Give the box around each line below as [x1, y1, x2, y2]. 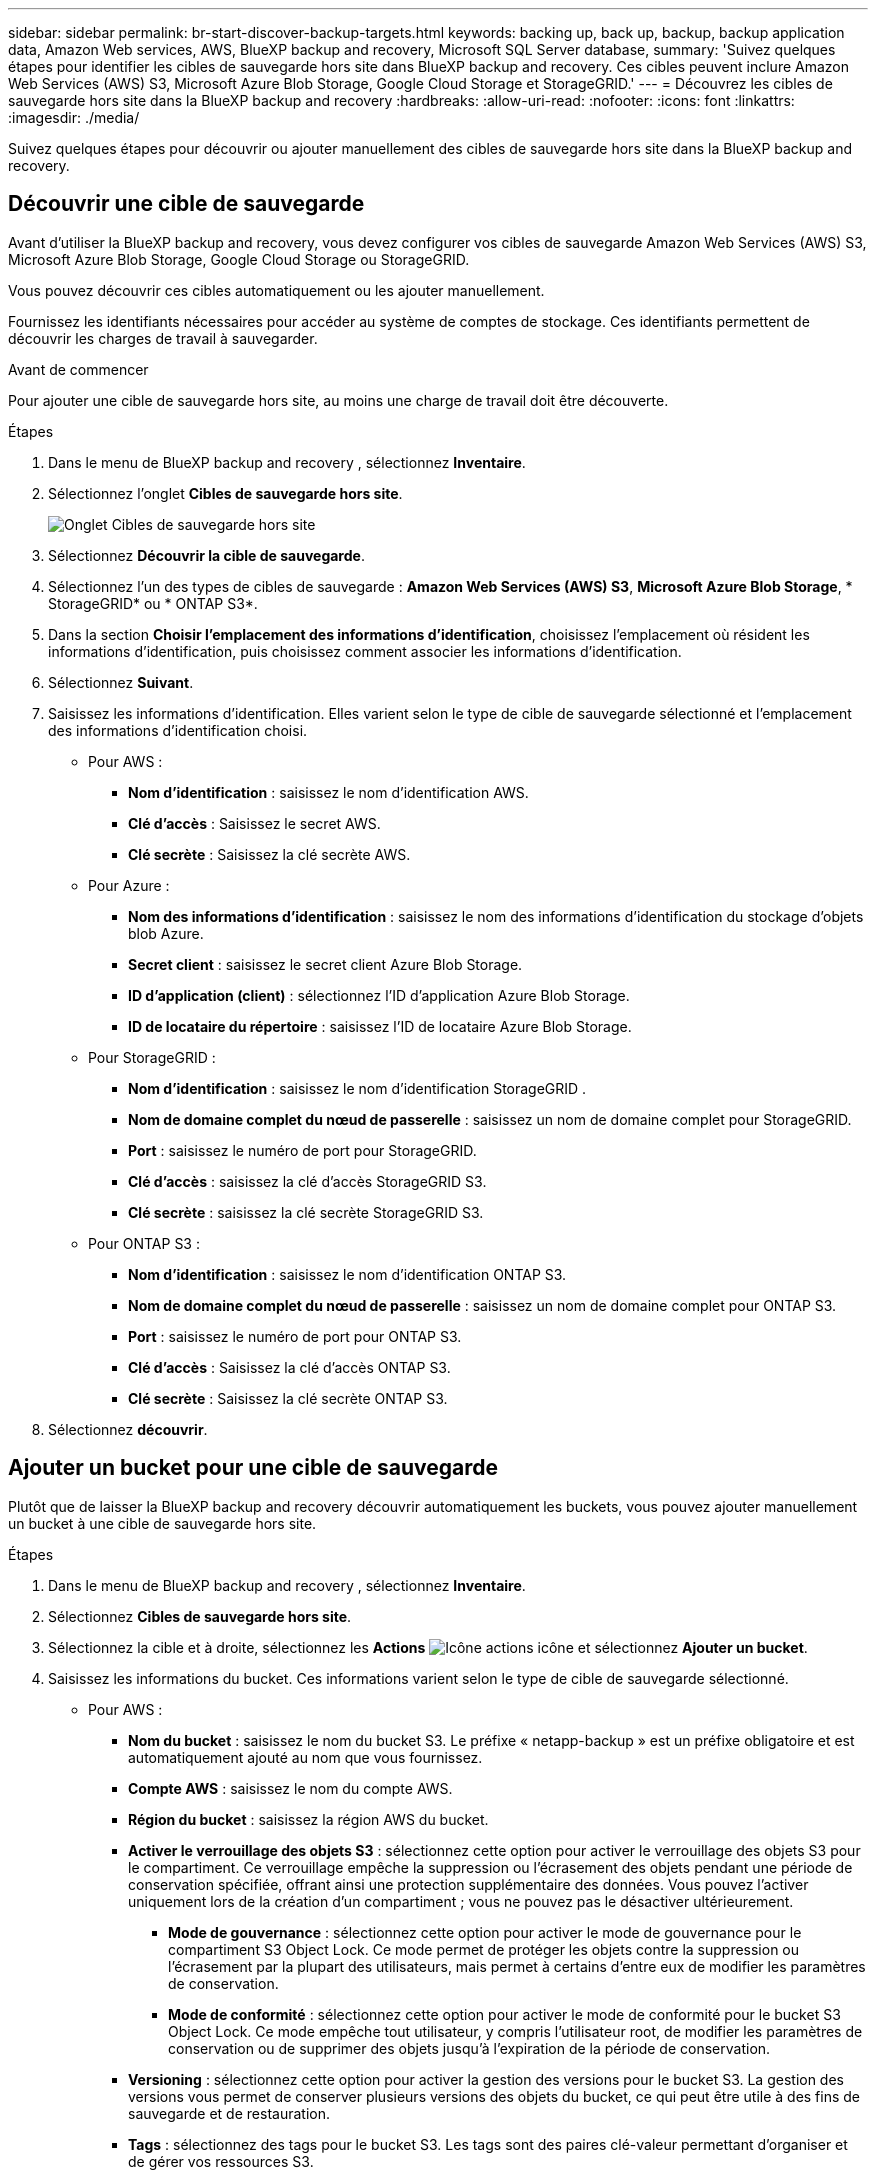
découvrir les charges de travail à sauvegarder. [8, 329, 318, 347]
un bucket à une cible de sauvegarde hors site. [8, 1514, 317, 1532]
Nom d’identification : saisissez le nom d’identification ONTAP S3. [128, 1265, 567, 1283]
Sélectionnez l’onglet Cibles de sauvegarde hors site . [48, 484, 403, 502]
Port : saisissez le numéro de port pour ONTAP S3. [128, 1327, 462, 1345]
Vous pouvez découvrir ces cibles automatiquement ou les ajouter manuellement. [8, 281, 545, 299]
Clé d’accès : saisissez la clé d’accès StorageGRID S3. [128, 1172, 487, 1190]
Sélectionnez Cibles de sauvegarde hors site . [48, 1607, 352, 1625]
